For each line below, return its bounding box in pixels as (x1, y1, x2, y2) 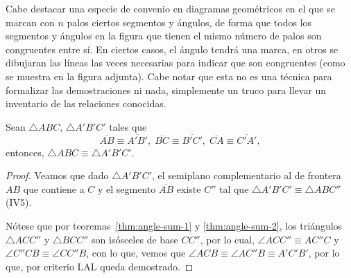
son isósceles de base (92, 232, 178, 246)
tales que (109, 119, 147, 133)
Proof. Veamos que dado (6, 168, 109, 183)
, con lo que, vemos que (86, 245, 186, 260)
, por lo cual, (200, 232, 255, 246)
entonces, (6, 145, 44, 159)
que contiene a (23, 181, 85, 196)
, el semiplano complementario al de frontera (152, 168, 341, 183)
